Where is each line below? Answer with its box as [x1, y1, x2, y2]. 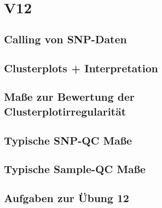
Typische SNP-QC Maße [4, 132, 132, 148]
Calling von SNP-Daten [4, 31, 127, 46]
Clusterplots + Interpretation [4, 60, 158, 75]
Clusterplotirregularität [4, 103, 126, 119]
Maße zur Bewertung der [4, 89, 135, 104]
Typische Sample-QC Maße [4, 161, 146, 177]
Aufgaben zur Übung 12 [4, 190, 130, 206]
